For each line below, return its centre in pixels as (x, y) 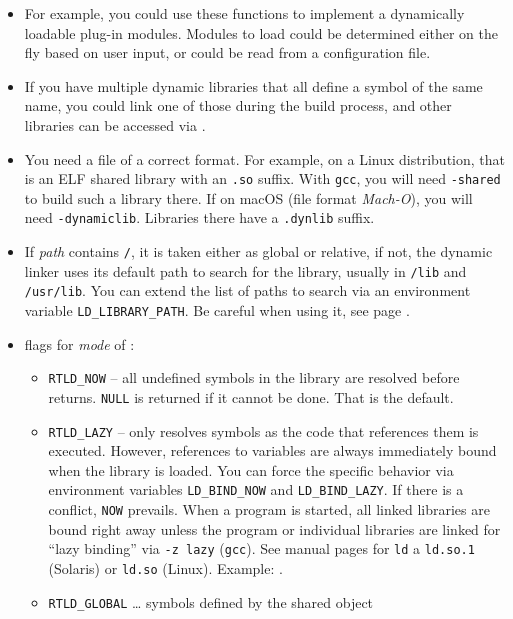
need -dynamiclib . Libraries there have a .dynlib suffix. (199, 217)
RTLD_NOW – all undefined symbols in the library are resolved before (254, 377)
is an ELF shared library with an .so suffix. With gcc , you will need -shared (262, 178)
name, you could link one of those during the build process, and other (238, 105)
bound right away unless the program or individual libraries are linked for (274, 528)
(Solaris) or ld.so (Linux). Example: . (165, 568)
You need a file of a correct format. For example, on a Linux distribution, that (264, 158)
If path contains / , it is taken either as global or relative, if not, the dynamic (258, 251)
